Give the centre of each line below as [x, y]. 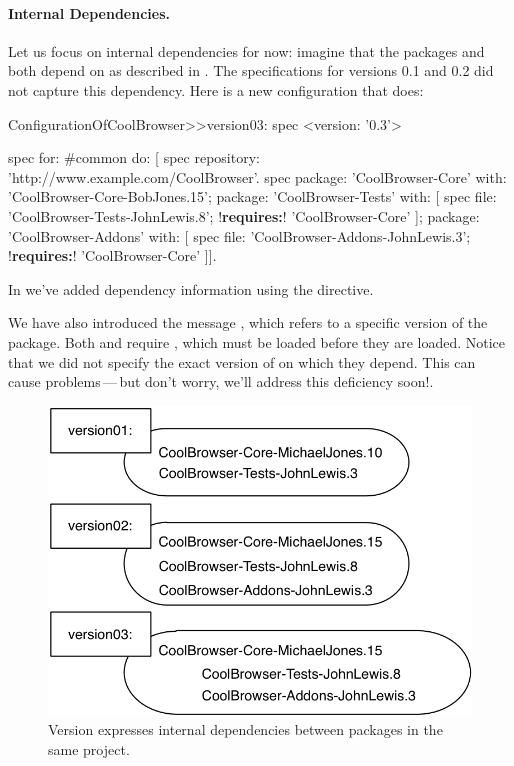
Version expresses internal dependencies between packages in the [245, 729]
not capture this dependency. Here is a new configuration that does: [216, 89]
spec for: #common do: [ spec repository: [134, 157]
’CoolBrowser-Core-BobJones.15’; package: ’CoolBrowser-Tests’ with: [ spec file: [252, 196]
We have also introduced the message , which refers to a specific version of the [248, 322]
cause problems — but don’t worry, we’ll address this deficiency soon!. [221, 381]
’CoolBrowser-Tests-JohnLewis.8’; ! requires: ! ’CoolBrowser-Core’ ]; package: [244, 215]
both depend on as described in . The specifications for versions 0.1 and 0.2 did [251, 70]
